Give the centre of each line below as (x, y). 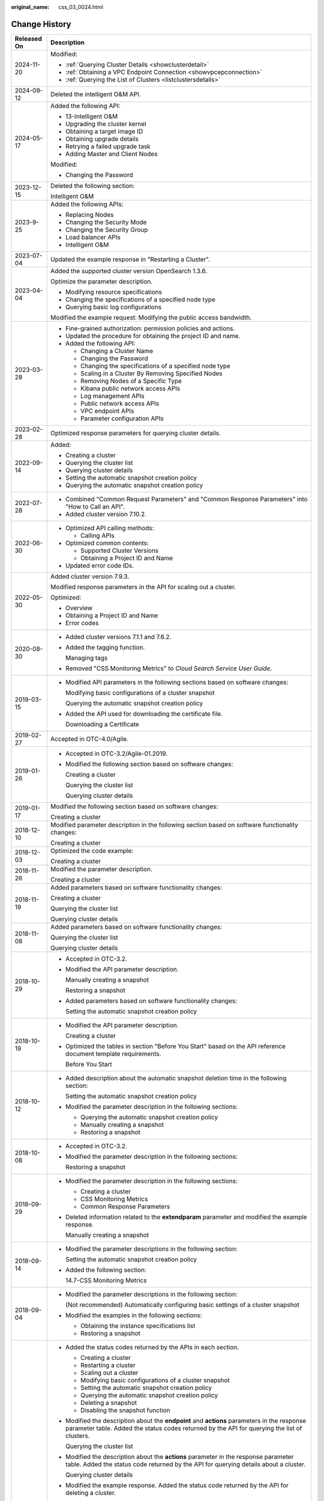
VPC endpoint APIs (107, 411)
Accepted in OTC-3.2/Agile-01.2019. (116, 754)
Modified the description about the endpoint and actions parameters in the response (186, 1421)
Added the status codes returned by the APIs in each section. (152, 1347)
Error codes (82, 623)
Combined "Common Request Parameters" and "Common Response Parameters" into (187, 499)
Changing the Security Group (106, 229)
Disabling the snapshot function (125, 1410)
